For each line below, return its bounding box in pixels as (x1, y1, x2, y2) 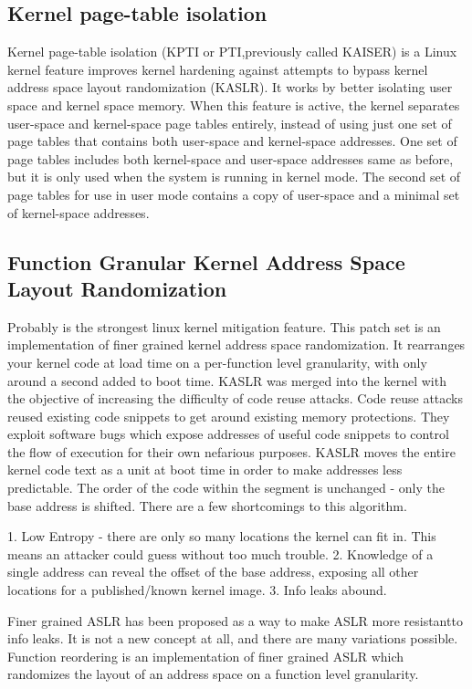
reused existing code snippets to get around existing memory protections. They (7, 406, 450, 425)
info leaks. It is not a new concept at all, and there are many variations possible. (7, 629, 458, 648)
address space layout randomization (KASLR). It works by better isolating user (7, 78, 453, 97)
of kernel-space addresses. (7, 203, 150, 222)
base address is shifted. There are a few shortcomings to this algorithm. (7, 496, 407, 515)
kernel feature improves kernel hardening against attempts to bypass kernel (7, 59, 428, 78)
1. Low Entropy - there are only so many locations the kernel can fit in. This (7, 527, 436, 546)
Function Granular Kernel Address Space (7, 247, 405, 276)
